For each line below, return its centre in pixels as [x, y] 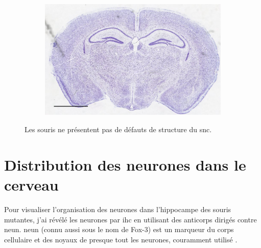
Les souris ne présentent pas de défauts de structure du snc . [118, 129]
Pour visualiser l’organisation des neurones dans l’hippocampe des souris [118, 209]
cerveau [31, 184]
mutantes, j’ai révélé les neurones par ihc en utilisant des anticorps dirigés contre [130, 219]
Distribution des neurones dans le [125, 164]
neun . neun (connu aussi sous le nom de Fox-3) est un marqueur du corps [119, 229]
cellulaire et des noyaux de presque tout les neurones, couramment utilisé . [121, 239]
